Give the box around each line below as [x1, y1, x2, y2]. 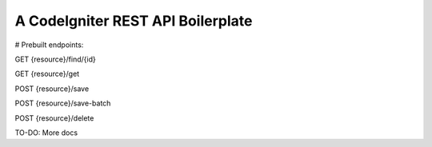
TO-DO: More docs [14, 128, 78, 137]
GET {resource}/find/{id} [14, 54, 96, 64]
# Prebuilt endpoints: [14, 40, 84, 50]
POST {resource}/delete [14, 113, 94, 123]
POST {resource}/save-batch [14, 98, 111, 108]
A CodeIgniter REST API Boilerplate [14, 12, 253, 30]
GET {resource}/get [14, 69, 80, 79]
